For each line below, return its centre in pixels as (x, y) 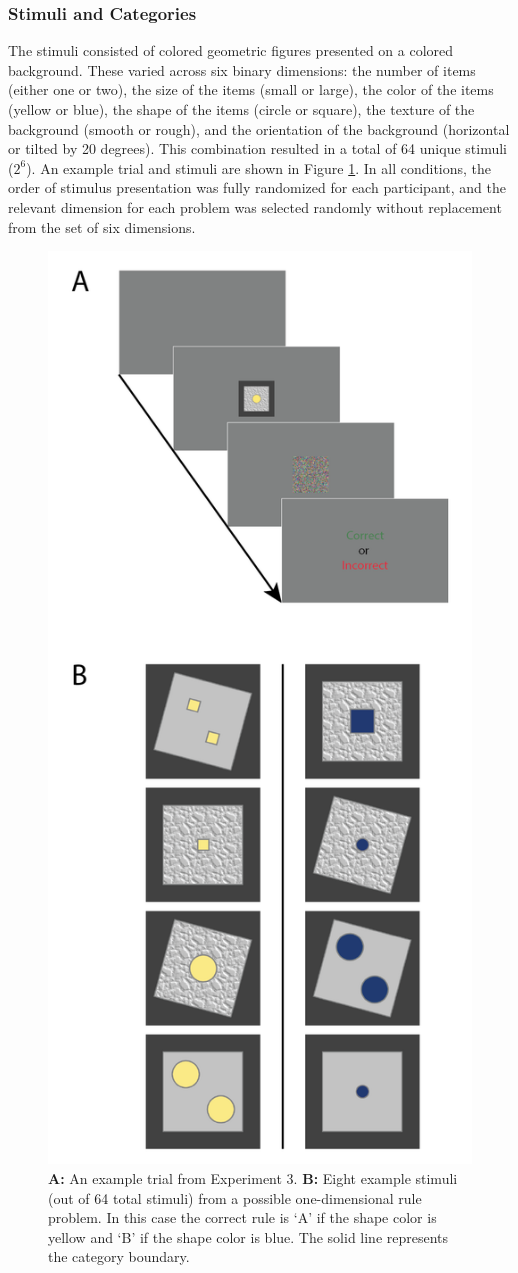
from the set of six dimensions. (102, 226)
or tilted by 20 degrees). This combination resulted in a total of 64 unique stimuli (257, 148)
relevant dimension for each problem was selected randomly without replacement (255, 206)
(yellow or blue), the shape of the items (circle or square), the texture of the (241, 109)
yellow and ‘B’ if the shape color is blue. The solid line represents (248, 1236)
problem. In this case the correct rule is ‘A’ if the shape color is (242, 1217)
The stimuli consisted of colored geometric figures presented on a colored (231, 50)
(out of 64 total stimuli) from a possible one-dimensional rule (235, 1197)
